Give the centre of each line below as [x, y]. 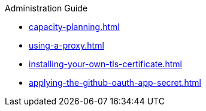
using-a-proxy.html [66, 45]
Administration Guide [46, 8]
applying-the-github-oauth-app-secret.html [115, 82]
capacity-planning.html [74, 27]
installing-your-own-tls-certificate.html [105, 64]
